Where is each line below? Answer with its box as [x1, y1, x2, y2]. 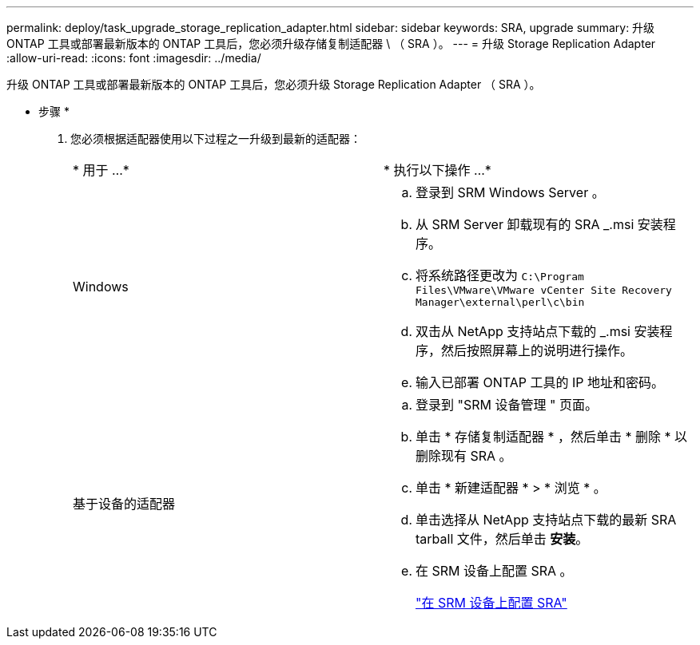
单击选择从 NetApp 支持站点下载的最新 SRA [416, 512, 677, 528]
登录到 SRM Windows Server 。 [416, 184, 605, 200]
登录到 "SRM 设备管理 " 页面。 [416, 397, 598, 413]
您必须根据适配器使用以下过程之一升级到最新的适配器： [70, 132, 361, 145]
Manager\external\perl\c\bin [416, 296, 585, 308]
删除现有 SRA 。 [416, 448, 512, 464]
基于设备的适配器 [73, 496, 176, 512]
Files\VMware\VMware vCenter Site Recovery [416, 284, 672, 296]
